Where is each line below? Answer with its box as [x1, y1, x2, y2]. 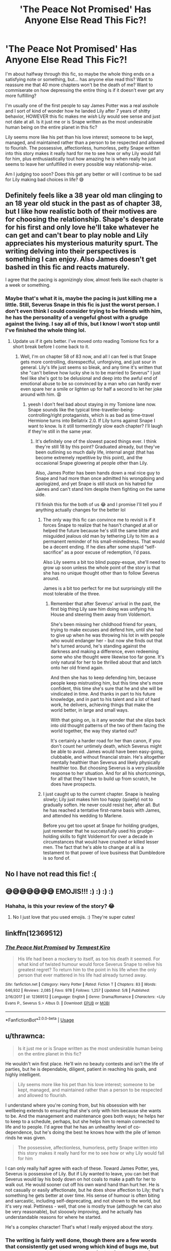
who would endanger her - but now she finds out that [50, 638, 163, 644]
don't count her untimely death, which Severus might [50, 743, 162, 749]
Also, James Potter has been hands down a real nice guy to [35, 470, 160, 476]
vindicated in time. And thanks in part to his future [50, 691, 156, 697]
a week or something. [5, 282, 51, 288]
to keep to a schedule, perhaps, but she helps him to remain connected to [5, 1118, 160, 1124]
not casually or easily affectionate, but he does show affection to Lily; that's [5, 1187, 164, 1193]
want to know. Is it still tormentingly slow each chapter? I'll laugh [27, 423, 163, 429]
